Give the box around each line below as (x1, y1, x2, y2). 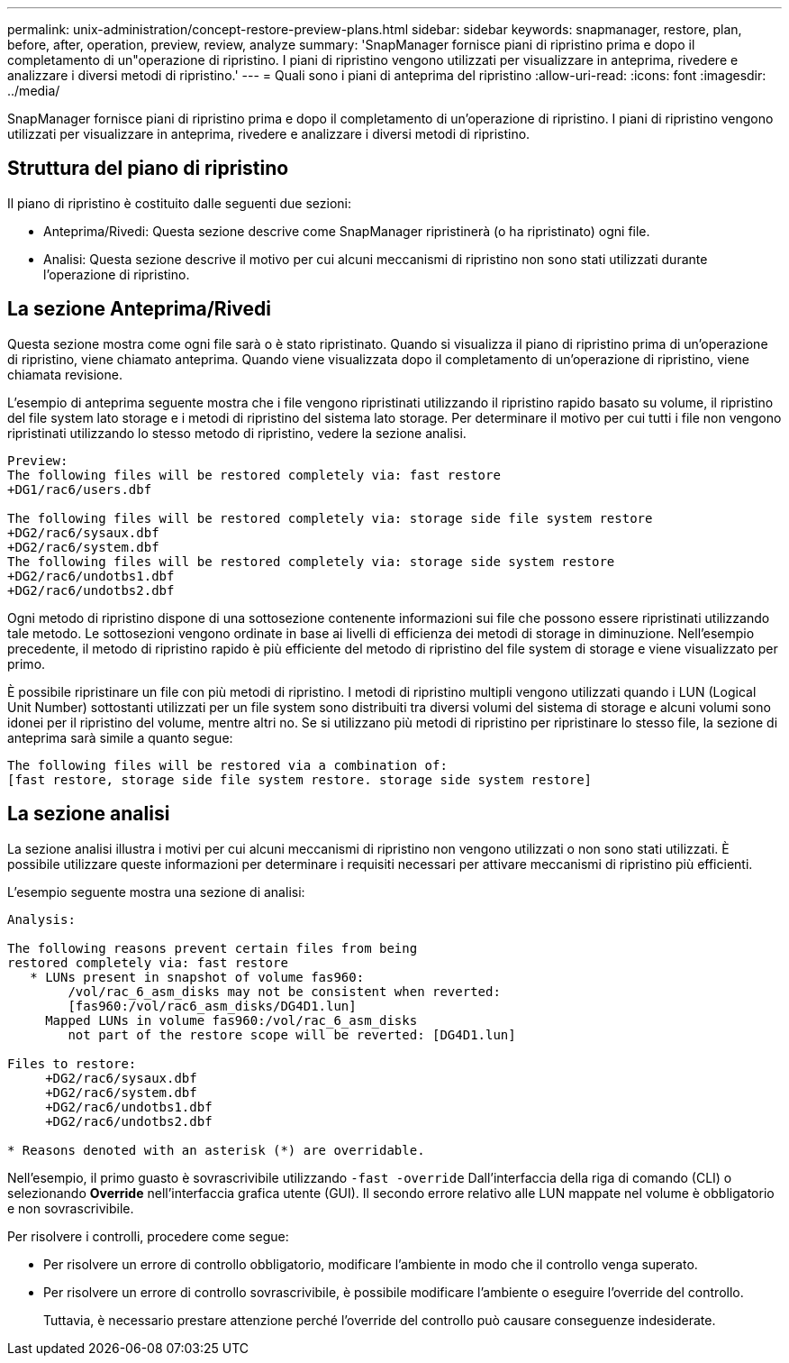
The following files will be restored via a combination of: (7, 757, 448, 773)
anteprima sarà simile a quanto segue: (7, 729, 233, 746)
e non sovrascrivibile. (7, 1200, 134, 1216)
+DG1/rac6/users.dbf (7, 481, 152, 497)
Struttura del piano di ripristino (7, 157, 289, 180)
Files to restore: (7, 1056, 137, 1071)
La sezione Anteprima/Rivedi (7, 297, 272, 321)
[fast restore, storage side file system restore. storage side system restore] (7, 772, 593, 787)
